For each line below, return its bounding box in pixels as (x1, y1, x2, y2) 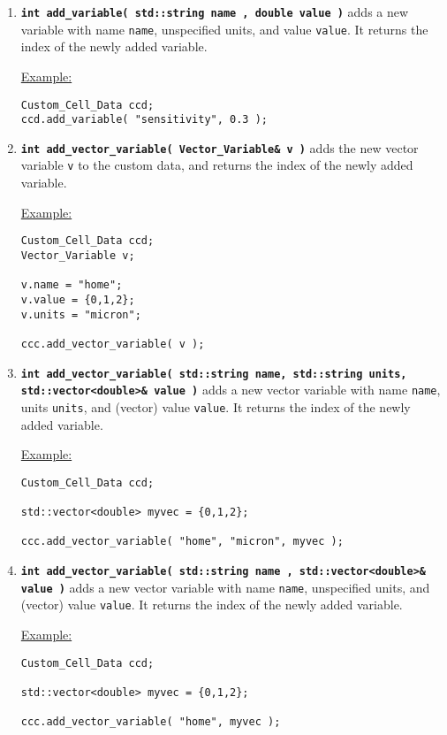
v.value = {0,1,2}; (20, 293, 135, 306)
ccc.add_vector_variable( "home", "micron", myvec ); (20, 535, 344, 548)
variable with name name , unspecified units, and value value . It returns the (20, 19, 428, 38)
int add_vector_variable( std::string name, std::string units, (20, 367, 407, 380)
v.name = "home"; (20, 279, 123, 292)
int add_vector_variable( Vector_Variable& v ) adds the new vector (20, 138, 419, 157)
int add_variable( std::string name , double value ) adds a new (20, 3, 409, 20)
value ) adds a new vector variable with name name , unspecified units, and (20, 578, 430, 596)
